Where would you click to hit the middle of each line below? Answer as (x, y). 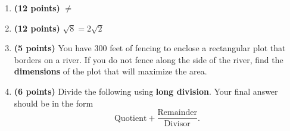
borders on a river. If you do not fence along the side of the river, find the (149, 59)
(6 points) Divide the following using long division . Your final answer (146, 91)
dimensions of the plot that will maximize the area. (110, 71)
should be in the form (54, 103)
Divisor (177, 124)
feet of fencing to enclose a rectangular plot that (198, 48)
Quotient (130, 118)
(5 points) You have (53, 48)
